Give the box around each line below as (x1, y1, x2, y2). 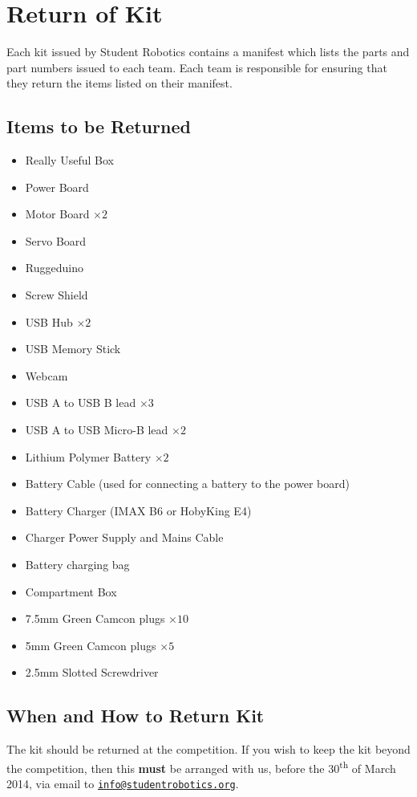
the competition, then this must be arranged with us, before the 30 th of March (6, 757, 396, 776)
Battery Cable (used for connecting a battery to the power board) (25, 475, 350, 492)
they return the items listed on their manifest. (6, 75, 233, 91)
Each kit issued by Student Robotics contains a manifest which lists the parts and (6, 43, 410, 60)
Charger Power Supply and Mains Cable (25, 529, 224, 546)
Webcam (25, 367, 68, 384)
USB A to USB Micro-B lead (25, 421, 168, 438)
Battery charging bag (25, 556, 130, 573)
